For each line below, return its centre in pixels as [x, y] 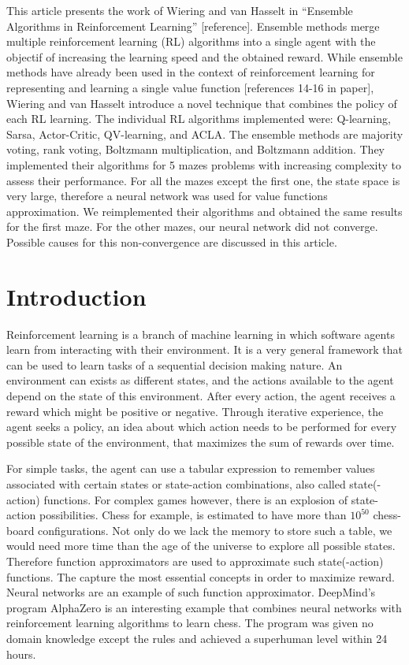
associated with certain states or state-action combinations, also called [176, 483]
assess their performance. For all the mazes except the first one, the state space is [203, 180]
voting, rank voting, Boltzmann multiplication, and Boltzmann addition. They [196, 149]
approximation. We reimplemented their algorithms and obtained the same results [204, 211]
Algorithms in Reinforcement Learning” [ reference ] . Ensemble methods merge [193, 26]
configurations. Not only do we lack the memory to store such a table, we [215, 530]
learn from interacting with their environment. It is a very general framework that [204, 349]
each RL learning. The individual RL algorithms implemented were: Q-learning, [199, 119]
